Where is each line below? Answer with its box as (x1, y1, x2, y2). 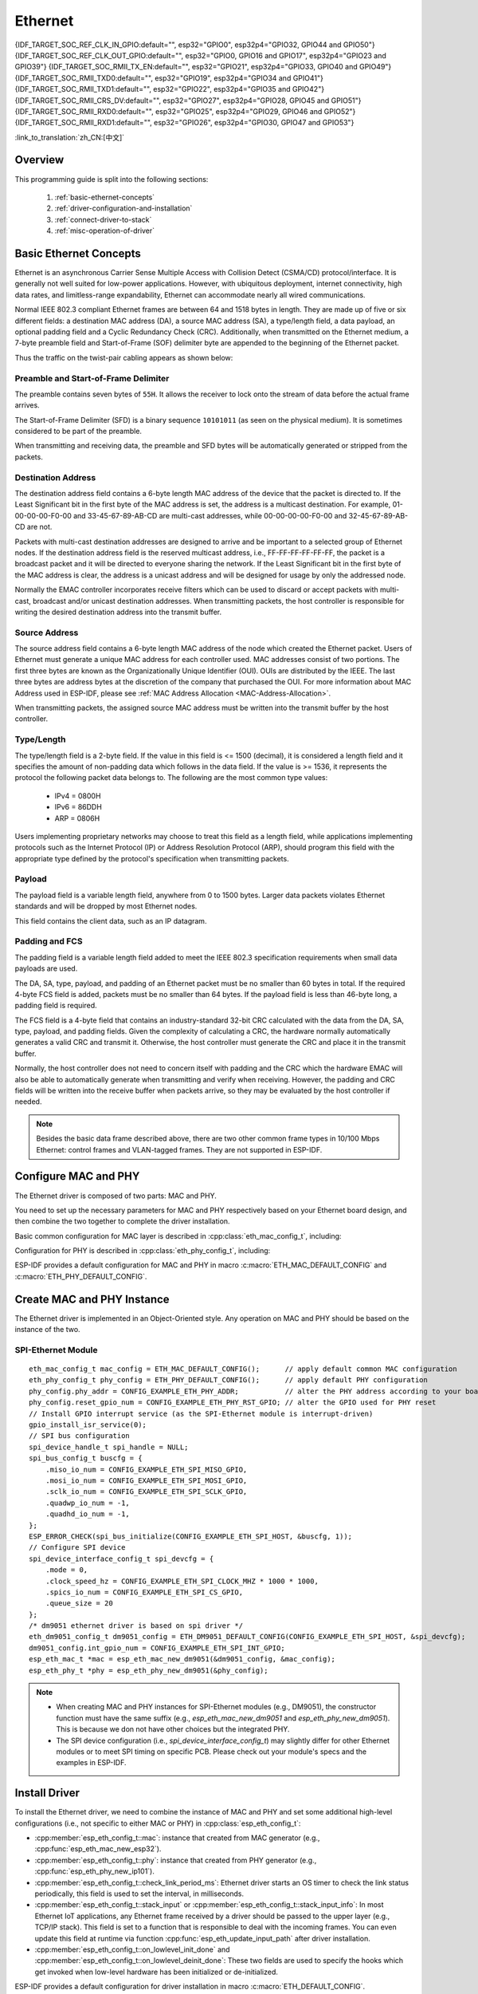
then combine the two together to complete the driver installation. (14, 1216, 230, 1226)
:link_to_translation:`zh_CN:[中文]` (14, 132, 125, 142)
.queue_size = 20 (45, 1599, 113, 1608)
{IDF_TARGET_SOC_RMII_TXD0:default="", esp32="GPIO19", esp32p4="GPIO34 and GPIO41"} (14, 73, 324, 83)
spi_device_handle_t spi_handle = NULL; (29, 1442, 189, 1452)
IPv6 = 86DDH (54, 802, 103, 812)
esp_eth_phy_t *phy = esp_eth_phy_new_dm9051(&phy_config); (29, 1665, 268, 1675)
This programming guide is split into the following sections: (14, 174, 209, 183)
